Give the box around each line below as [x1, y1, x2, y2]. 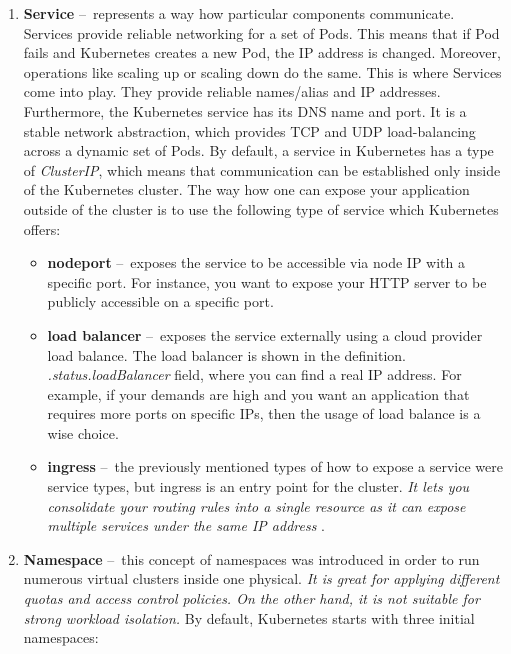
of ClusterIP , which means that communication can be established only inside [23, 159, 501, 180]
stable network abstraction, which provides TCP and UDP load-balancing [23, 120, 476, 141]
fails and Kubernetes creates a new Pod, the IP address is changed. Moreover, [23, 42, 501, 63]
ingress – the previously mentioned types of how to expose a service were [47, 456, 503, 477]
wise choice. [47, 422, 119, 443]
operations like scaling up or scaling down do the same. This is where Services [23, 61, 502, 82]
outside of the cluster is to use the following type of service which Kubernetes [23, 198, 499, 219]
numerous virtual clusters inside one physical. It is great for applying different [23, 568, 500, 589]
